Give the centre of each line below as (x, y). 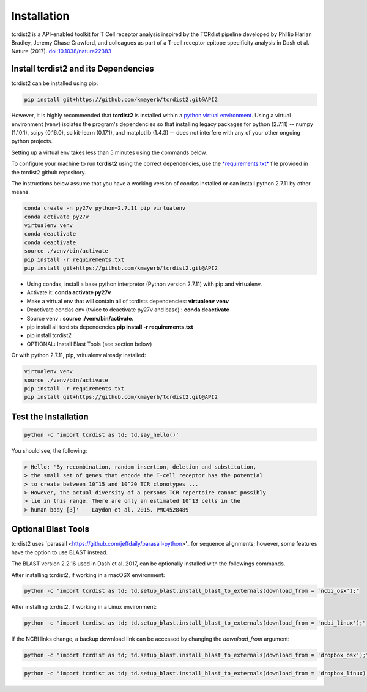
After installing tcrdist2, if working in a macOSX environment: (88, 575)
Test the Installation (50, 416)
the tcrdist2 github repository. (49, 172)
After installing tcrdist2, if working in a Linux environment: (84, 607)
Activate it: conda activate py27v (69, 292)
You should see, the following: (49, 450)
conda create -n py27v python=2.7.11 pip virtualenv (105, 208)
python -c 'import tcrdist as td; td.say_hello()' (102, 435)
